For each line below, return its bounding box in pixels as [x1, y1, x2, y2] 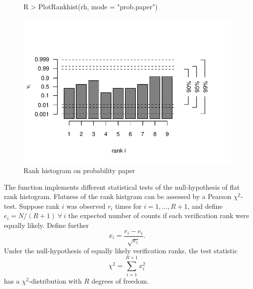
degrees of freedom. [91, 276, 149, 286]
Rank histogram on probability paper [23, 165, 135, 175]
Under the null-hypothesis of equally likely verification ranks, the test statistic [4, 245, 238, 256]
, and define [187, 200, 223, 211]
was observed [66, 200, 105, 211]
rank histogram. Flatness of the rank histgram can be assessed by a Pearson [4, 191, 232, 201]
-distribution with [29, 276, 82, 286]
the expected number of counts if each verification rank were [68, 210, 249, 221]
